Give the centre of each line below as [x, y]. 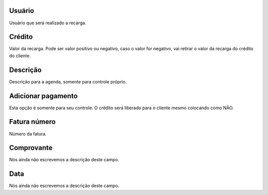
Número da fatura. [28, 133]
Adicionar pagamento [43, 96]
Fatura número [33, 122]
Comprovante [31, 148]
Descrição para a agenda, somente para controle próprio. [68, 81]
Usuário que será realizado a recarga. [48, 23]
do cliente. [20, 56]
